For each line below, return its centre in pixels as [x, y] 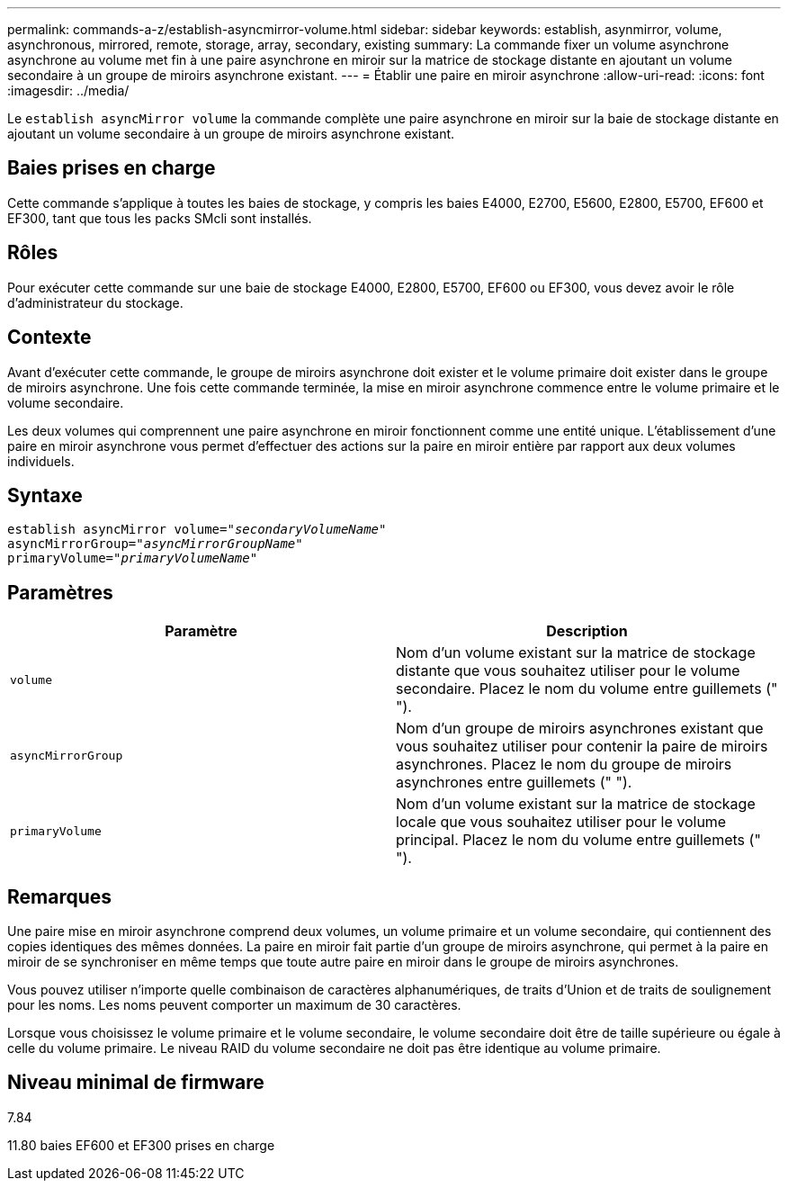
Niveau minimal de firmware [136, 1083]
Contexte [49, 337]
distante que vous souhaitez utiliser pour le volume [568, 671]
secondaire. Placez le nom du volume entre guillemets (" [587, 689]
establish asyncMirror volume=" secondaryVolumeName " [197, 530]
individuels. [41, 461]
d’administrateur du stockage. [95, 302]
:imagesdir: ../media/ [68, 90]
